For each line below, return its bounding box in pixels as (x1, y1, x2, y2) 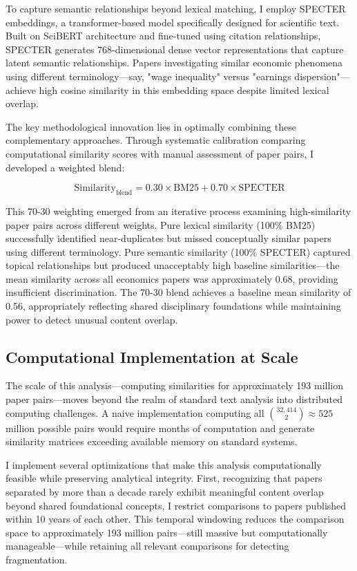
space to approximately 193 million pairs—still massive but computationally (6, 525, 328, 539)
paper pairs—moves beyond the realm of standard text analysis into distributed (6, 392, 342, 406)
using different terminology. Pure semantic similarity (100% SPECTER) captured (6, 244, 351, 259)
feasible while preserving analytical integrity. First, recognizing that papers (6, 471, 322, 485)
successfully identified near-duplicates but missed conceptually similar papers (6, 231, 331, 245)
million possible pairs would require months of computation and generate (6, 420, 315, 435)
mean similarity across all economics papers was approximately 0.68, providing (6, 271, 338, 285)
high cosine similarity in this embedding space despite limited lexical (39, 82, 329, 97)
